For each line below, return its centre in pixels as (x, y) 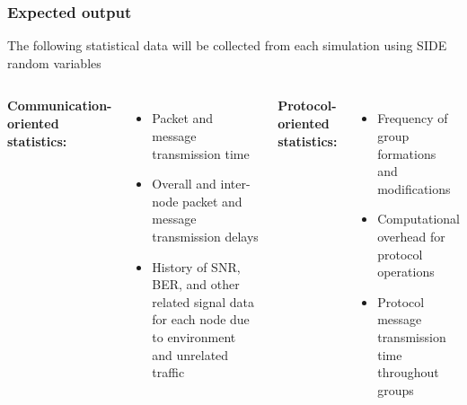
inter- (235, 184)
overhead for (411, 236)
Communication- (60, 106)
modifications (414, 188)
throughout (408, 372)
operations (406, 272)
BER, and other (196, 284)
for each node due (201, 319)
